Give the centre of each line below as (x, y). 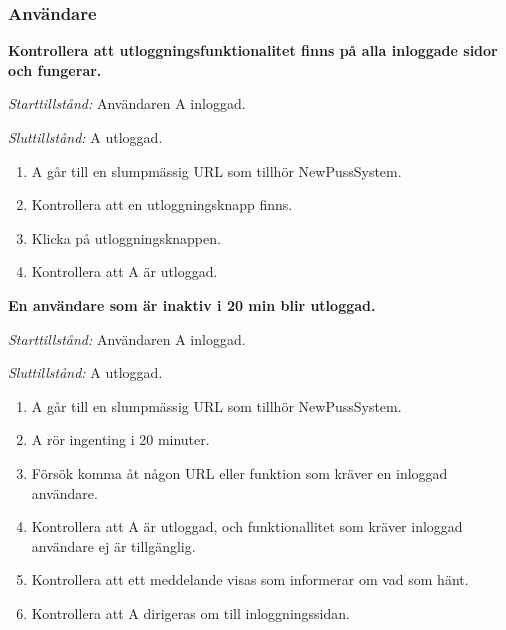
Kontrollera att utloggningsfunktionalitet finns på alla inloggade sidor (253, 50)
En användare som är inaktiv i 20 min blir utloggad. (192, 304)
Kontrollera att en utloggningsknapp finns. (162, 204)
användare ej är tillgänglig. (113, 545)
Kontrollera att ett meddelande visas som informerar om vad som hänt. (250, 579)
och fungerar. (55, 69)
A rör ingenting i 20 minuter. (120, 439)
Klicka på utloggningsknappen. (126, 237)
